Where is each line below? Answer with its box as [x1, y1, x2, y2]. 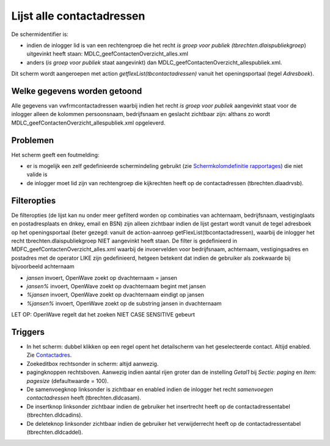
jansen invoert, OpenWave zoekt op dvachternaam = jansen [26, 274, 177, 281]
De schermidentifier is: [11, 31, 68, 38]
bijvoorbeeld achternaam [11, 263, 75, 270]
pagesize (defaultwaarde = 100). [26, 377, 109, 384]
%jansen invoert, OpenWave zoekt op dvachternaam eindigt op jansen [26, 291, 204, 299]
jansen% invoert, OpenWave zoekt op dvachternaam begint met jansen [26, 282, 206, 290]
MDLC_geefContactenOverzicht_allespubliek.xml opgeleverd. [11, 119, 166, 126]
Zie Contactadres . [26, 351, 72, 359]
